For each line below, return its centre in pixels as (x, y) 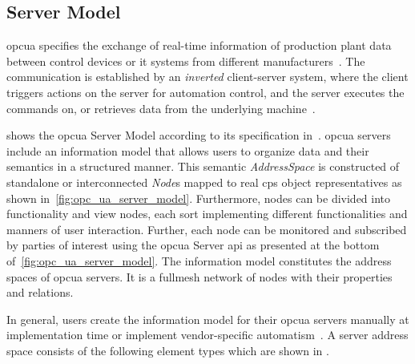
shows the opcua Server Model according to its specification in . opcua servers (199, 135)
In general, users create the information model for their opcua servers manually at (208, 319)
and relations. (40, 292)
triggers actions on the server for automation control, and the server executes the (205, 92)
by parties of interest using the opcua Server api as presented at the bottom (193, 245)
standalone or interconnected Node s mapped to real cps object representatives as (204, 182)
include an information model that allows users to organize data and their (188, 150)
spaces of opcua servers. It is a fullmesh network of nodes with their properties (199, 276)
